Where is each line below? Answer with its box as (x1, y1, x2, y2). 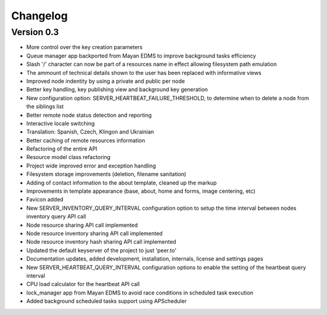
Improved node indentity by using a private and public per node (26, 77, 185, 85)
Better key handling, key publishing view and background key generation (26, 86, 208, 93)
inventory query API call (26, 213, 87, 220)
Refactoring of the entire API (26, 145, 97, 152)
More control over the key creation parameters (26, 44, 143, 51)
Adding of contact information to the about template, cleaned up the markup (26, 179, 217, 186)
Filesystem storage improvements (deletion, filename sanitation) (26, 170, 187, 178)
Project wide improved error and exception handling (26, 162, 156, 169)
